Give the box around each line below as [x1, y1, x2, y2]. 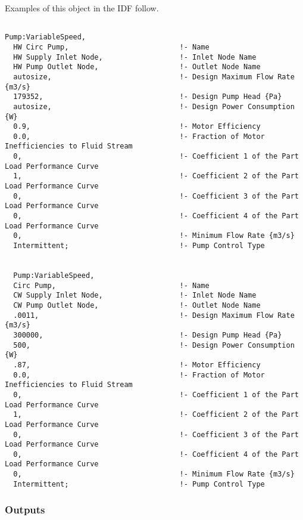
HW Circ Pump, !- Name [13, 42, 210, 51]
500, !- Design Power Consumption [13, 341, 295, 349]
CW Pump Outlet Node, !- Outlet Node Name [13, 301, 261, 309]
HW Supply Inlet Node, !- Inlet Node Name [13, 52, 257, 61]
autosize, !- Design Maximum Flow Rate [13, 72, 295, 81]
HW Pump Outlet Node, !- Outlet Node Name [13, 63, 261, 72]
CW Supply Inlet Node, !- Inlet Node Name [13, 291, 257, 300]
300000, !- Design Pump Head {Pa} [13, 330, 282, 339]
